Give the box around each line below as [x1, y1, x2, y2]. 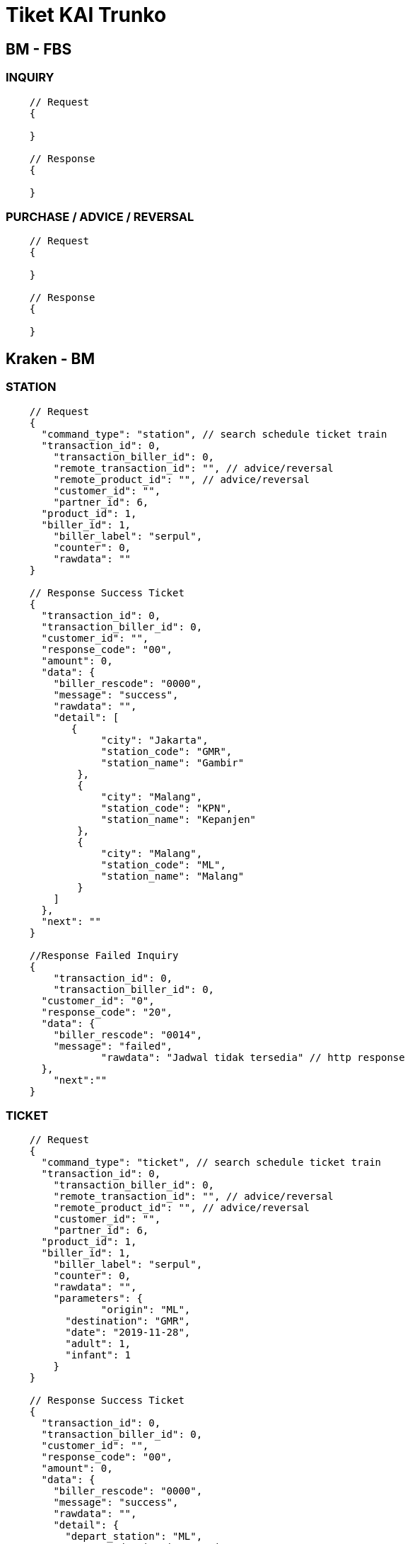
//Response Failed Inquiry [29, 949, 179, 961]
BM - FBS [6, 40, 72, 58]
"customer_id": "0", [41, 994, 155, 1006]
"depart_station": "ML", [65, 1531, 203, 1543]
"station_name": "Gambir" [100, 756, 245, 768]
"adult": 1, [65, 1338, 131, 1350]
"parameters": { [53, 1293, 143, 1305]
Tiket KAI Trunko [6, 3, 167, 27]
